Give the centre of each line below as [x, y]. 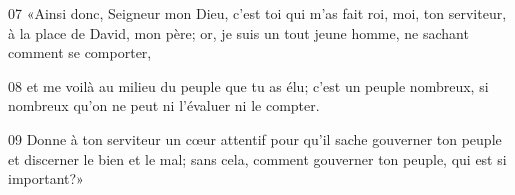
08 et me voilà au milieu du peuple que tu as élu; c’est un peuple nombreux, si [248, 85]
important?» [46, 178]
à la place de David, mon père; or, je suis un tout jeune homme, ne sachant [238, 32]
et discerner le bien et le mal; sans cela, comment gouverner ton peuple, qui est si [257, 158]
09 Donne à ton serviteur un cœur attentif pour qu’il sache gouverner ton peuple [255, 138]
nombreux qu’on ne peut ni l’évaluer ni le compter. [164, 105]
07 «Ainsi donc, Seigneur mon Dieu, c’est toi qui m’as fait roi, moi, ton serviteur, [257, 13]
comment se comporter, [80, 52]
